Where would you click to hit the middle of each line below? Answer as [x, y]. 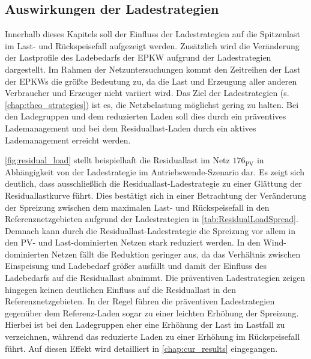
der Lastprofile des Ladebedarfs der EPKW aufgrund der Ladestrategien [138, 57]
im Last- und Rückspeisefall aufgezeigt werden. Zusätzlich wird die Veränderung [152, 45]
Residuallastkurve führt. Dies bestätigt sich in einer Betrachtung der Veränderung [156, 195]
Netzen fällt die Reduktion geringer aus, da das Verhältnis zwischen [176, 254]
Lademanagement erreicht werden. [68, 140]
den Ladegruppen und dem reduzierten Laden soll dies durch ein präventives [146, 116]
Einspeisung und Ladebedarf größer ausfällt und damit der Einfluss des [136, 266]
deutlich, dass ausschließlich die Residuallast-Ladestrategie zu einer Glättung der [153, 183]
